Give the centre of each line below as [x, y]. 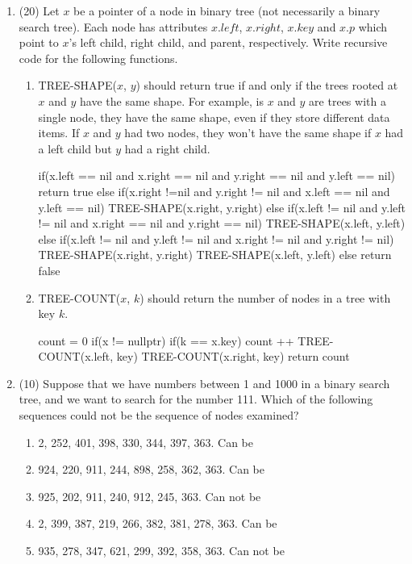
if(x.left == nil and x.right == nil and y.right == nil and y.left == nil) [216, 175]
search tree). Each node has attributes [113, 26]
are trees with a [347, 100]
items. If [59, 133]
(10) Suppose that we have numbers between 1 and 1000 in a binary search [204, 383]
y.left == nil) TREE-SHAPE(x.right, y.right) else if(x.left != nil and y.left [222, 207]
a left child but [75, 148]
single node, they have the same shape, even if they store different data [214, 117]
